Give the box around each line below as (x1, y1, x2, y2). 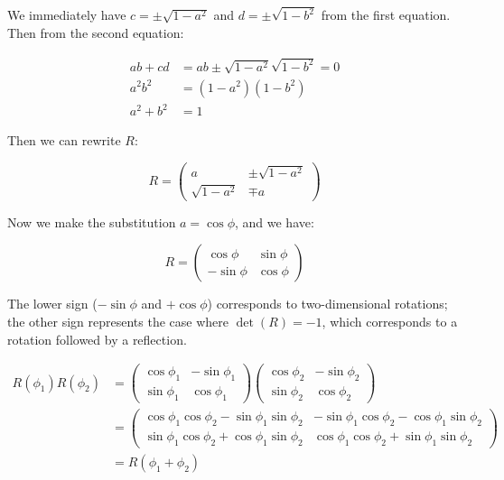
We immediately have (7, 5, 126, 24)
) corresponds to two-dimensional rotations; (207, 294, 448, 313)
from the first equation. (321, 5, 451, 24)
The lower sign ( (7, 294, 98, 313)
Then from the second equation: (7, 23, 184, 42)
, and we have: (234, 212, 314, 231)
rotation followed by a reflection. (7, 329, 187, 348)
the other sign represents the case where (7, 312, 229, 331)
